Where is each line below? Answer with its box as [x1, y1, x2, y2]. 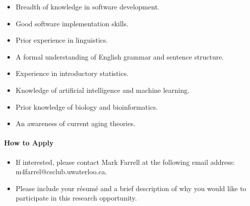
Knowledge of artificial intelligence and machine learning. [15, 84, 189, 95]
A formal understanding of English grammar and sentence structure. [15, 51, 224, 62]
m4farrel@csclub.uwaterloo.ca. [15, 166, 107, 177]
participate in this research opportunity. [15, 193, 137, 203]
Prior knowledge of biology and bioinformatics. [15, 101, 158, 112]
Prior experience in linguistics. [15, 35, 108, 45]
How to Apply [4, 137, 54, 148]
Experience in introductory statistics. [15, 68, 129, 78]
